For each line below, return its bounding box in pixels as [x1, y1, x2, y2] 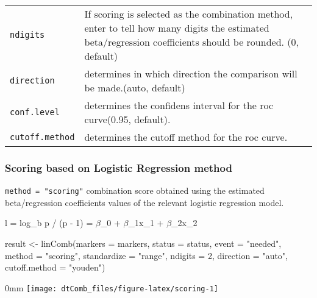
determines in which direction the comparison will [84, 66, 297, 80]
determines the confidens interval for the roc [84, 98, 274, 112]
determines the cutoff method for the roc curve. [84, 130, 288, 144]
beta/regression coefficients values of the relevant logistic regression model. [5, 196, 284, 208]
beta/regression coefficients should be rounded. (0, [84, 35, 299, 49]
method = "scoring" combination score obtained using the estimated [5, 184, 265, 197]
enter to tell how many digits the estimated [84, 21, 269, 35]
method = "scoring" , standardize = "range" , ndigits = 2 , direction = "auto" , [5, 249, 288, 261]
